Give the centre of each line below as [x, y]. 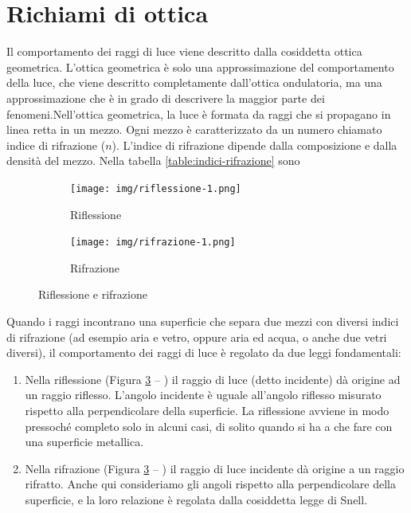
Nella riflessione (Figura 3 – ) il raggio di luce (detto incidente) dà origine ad [213, 379]
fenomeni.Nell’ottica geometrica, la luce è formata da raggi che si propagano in [199, 114]
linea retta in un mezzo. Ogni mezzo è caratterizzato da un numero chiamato [194, 129]
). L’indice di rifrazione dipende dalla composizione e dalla [254, 145]
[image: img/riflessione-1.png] [156, 188]
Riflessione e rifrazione [93, 294]
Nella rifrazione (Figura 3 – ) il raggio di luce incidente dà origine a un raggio [215, 468]
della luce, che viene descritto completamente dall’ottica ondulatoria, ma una [194, 82]
